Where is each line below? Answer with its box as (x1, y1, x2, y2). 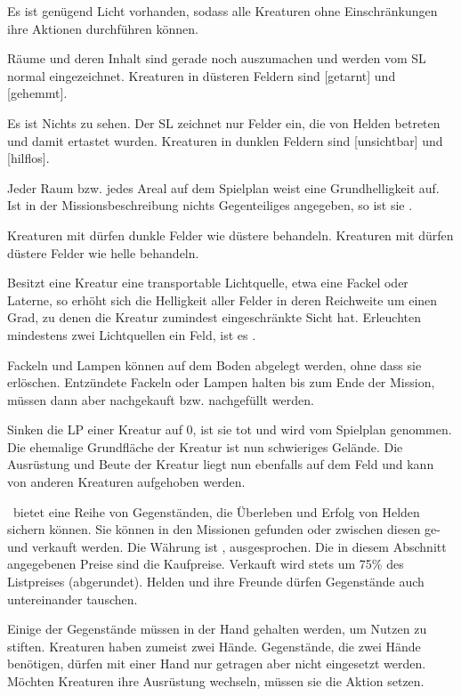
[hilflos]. (7, 149, 50, 167)
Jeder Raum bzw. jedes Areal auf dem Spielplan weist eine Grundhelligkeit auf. (7, 178, 440, 197)
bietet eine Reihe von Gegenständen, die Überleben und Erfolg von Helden (12, 502, 420, 521)
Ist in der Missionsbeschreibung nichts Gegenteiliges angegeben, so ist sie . (7, 196, 413, 214)
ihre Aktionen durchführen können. (7, 19, 198, 37)
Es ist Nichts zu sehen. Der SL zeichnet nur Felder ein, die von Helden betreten (7, 113, 441, 132)
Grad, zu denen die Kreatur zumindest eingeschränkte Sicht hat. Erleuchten (7, 308, 421, 327)
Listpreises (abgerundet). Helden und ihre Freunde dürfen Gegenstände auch (7, 572, 425, 591)
